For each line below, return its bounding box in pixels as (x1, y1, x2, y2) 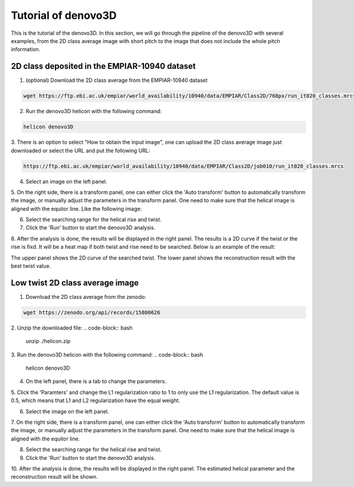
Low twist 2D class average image (11, 278, 139, 288)
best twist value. (11, 262, 51, 269)
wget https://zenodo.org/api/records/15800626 (23, 309, 160, 315)
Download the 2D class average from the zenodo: (25, 293, 147, 300)
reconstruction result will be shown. (11, 473, 98, 481)
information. (11, 46, 41, 53)
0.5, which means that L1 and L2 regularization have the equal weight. (11, 397, 181, 404)
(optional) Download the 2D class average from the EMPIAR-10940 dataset (25, 77, 208, 84)
